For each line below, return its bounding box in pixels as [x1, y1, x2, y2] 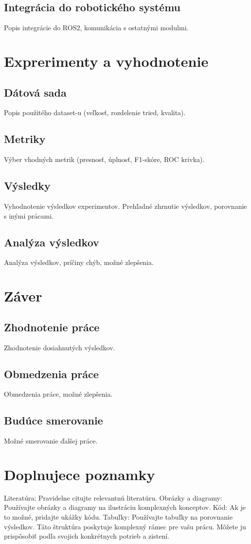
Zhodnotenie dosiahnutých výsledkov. [4, 342, 115, 352]
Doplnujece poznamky [4, 464, 155, 484]
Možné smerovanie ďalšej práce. [4, 436, 98, 446]
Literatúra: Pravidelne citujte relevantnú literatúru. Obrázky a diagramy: [4, 492, 222, 503]
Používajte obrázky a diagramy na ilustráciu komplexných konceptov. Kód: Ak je [4, 502, 246, 512]
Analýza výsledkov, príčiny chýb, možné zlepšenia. [4, 257, 154, 267]
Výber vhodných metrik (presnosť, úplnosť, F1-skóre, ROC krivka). [4, 154, 205, 164]
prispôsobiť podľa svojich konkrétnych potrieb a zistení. [4, 531, 169, 541]
